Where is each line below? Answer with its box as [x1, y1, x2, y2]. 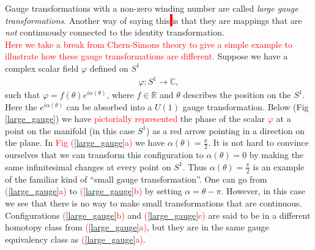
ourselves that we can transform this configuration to [5, 148, 204, 161]
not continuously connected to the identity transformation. [5, 26, 224, 39]
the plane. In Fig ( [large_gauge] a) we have [5, 136, 165, 149]
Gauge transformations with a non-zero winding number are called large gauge [5, 2, 298, 14]
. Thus [182, 160, 207, 173]
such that [5, 88, 40, 101]
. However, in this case [221, 184, 305, 197]
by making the [249, 148, 304, 161]
